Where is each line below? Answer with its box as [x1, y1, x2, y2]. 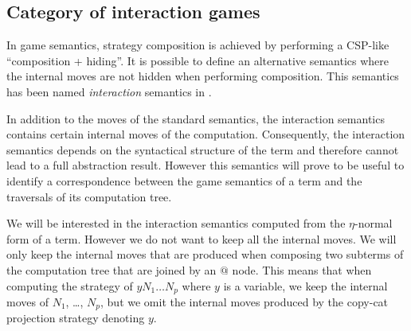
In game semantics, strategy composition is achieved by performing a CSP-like [6, 37, 389, 53]
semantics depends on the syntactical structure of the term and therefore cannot [6, 141, 399, 158]
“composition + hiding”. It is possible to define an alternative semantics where [6, 52, 389, 68]
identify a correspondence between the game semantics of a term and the [6, 172, 362, 189]
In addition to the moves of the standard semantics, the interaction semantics [6, 110, 385, 127]
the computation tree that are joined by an [6, 261, 217, 278]
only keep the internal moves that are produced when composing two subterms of [6, 246, 404, 263]
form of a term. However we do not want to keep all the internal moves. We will [6, 230, 397, 247]
